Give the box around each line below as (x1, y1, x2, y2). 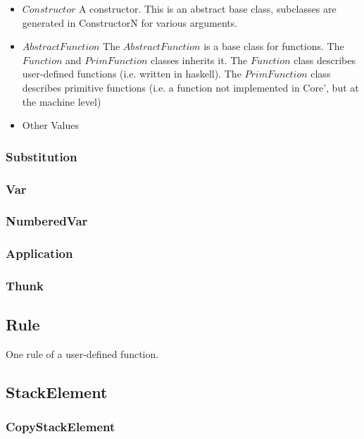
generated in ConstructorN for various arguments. (22, 15, 238, 30)
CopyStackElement (6, 418, 115, 435)
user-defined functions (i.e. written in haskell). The (22, 66, 241, 81)
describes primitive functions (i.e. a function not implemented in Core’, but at (22, 80, 359, 94)
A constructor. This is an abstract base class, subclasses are (78, 1, 337, 16)
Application (6, 245, 73, 262)
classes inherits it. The (151, 52, 248, 67)
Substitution (6, 147, 77, 165)
